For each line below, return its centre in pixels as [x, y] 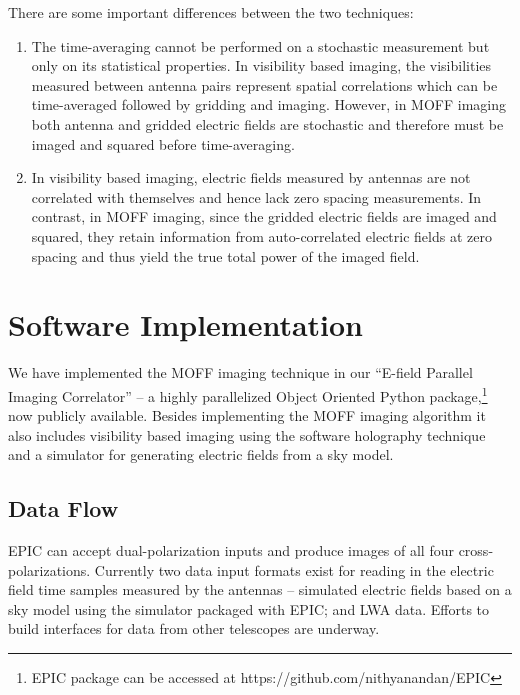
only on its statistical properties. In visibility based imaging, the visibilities [261, 65]
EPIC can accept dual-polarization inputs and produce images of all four [231, 550]
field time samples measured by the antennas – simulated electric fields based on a [260, 589]
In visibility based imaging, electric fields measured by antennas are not [251, 177]
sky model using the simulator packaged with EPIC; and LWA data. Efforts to [249, 608]
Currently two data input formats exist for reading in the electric [294, 569]
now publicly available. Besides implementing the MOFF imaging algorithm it [247, 415]
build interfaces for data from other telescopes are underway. [194, 628]
